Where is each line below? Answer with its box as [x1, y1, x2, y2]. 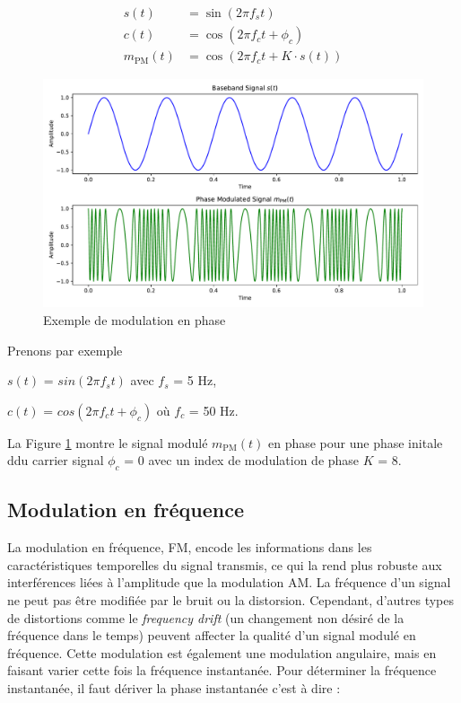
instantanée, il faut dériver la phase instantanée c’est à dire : [7, 679, 341, 698]
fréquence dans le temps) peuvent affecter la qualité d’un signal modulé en [7, 626, 416, 645]
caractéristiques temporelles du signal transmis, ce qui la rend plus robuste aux [7, 555, 442, 574]
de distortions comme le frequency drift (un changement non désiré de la [7, 608, 404, 627]
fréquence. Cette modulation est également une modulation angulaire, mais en [7, 643, 437, 662]
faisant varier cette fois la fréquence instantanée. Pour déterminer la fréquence [7, 661, 437, 680]
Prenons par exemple [7, 340, 123, 359]
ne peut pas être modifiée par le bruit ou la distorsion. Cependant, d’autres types [7, 591, 454, 610]
